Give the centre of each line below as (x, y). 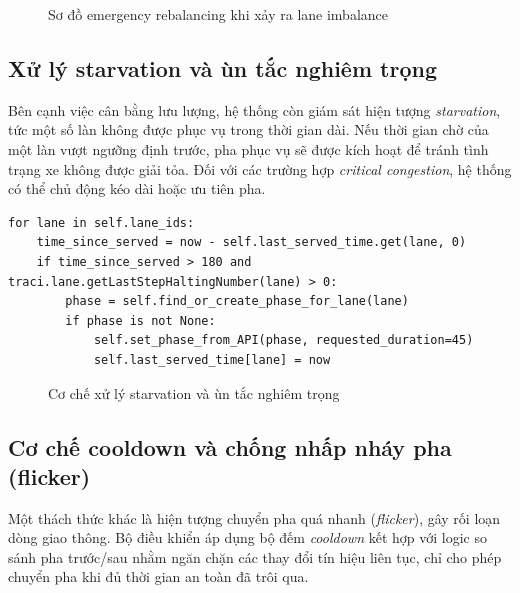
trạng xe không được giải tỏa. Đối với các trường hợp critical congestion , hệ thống (260, 168)
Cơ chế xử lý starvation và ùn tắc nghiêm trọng (194, 392)
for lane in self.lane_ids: (101, 222)
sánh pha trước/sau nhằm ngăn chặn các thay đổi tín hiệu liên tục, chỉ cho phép (255, 556)
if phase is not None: (140, 320)
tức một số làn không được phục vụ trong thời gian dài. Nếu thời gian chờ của (248, 129)
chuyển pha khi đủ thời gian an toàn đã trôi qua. (158, 576)
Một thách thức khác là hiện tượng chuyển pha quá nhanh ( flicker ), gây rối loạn (254, 517)
